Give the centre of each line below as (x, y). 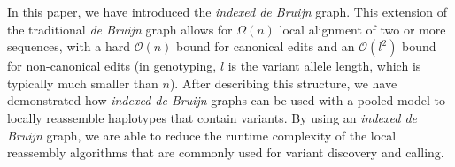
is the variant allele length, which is (324, 66)
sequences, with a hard (69, 46)
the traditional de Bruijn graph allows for (120, 29)
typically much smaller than (83, 83)
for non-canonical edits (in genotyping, (112, 66)
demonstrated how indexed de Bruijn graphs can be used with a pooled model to (226, 100)
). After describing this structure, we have (283, 83)
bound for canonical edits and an (266, 46)
